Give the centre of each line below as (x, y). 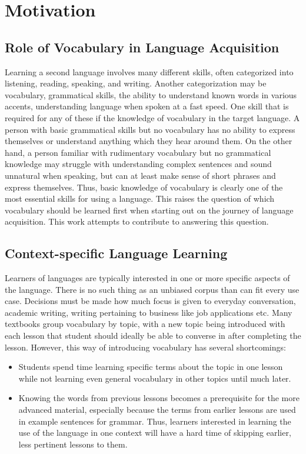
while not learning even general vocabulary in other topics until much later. (155, 378)
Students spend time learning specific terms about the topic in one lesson (151, 367)
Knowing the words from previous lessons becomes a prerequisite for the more (159, 398)
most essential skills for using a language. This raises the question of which (140, 198)
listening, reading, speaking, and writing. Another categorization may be (136, 83)
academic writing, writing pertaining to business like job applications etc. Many (149, 312)
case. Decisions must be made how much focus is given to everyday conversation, (150, 301)
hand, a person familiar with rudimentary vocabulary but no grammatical (138, 152)
